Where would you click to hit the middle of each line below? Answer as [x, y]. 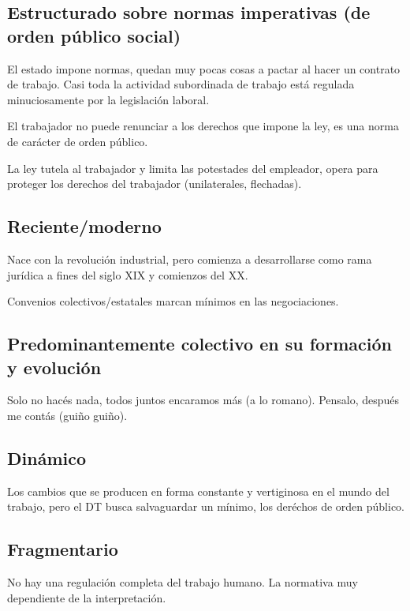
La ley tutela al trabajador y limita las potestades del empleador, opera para [193, 168]
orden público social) [94, 35]
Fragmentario [63, 549]
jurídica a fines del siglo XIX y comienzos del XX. [128, 274]
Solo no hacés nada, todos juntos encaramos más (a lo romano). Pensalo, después [203, 400]
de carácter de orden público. [78, 141]
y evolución [54, 367]
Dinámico [47, 457]
